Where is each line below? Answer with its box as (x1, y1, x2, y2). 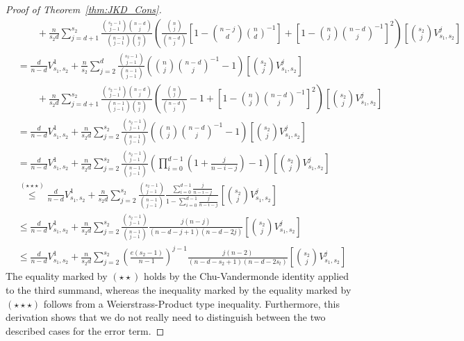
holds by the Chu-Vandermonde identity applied (144, 269, 349, 283)
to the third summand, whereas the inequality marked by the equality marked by (6, 283, 351, 297)
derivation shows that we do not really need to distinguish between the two (6, 310, 326, 324)
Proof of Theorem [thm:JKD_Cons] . (6, 2, 162, 16)
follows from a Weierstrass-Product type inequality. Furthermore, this (43, 296, 340, 310)
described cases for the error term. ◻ (6, 323, 165, 338)
